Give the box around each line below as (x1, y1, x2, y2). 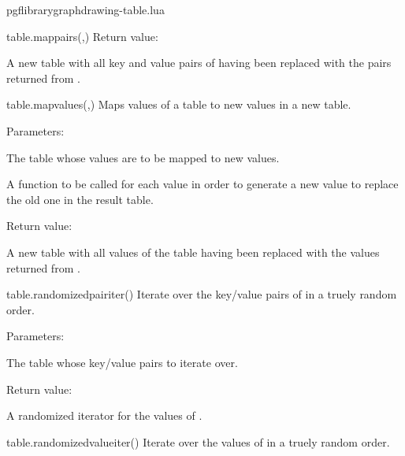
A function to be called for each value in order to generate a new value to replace (6, 176, 399, 192)
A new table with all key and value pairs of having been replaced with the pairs (6, 54, 392, 71)
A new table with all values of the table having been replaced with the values (6, 243, 380, 260)
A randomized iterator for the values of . (6, 407, 202, 424)
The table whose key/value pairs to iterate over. (6, 354, 238, 370)
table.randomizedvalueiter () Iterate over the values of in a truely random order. (6, 433, 390, 450)
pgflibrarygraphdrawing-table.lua (6, 2, 165, 17)
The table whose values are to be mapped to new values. (6, 149, 280, 165)
